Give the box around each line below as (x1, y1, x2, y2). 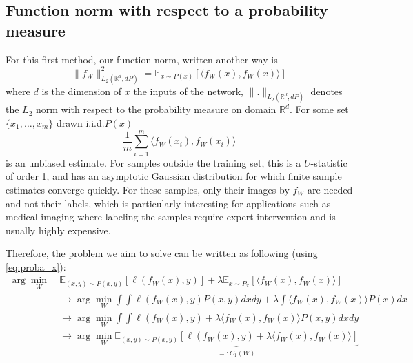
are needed (308, 182, 353, 196)
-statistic (310, 155, 347, 169)
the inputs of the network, (133, 83, 243, 98)
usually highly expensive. (6, 222, 111, 237)
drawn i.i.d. (56, 116, 105, 129)
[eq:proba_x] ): (6, 259, 66, 273)
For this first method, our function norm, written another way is (6, 52, 278, 66)
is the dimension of (41, 83, 122, 98)
